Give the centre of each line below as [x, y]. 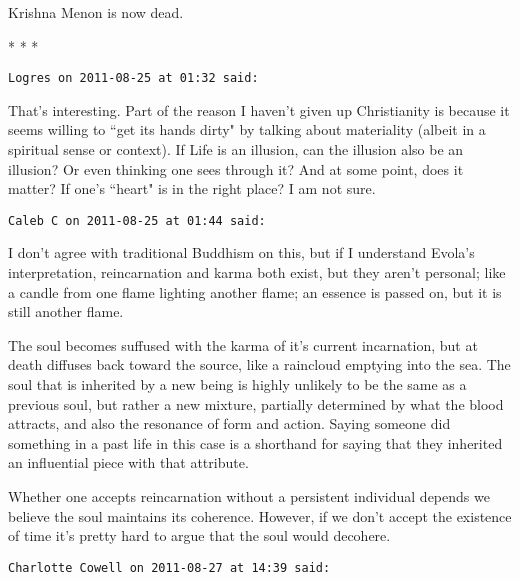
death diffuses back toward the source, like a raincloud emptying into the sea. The [259, 364]
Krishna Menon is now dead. [96, 12]
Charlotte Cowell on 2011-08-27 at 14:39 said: [169, 567]
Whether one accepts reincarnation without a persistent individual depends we [249, 496]
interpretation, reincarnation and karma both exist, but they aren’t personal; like [257, 272]
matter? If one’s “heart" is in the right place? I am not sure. [192, 188]
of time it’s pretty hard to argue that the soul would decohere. [199, 535]
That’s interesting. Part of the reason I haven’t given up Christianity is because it [259, 109]
